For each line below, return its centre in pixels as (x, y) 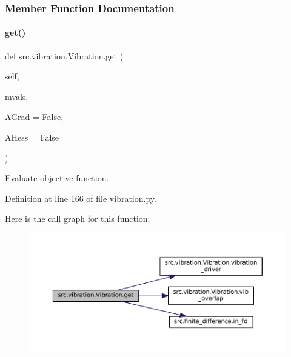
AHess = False (32, 137)
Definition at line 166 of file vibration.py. (81, 198)
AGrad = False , (34, 117)
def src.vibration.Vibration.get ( (64, 55)
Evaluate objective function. (57, 178)
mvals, (17, 96)
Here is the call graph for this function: (78, 219)
